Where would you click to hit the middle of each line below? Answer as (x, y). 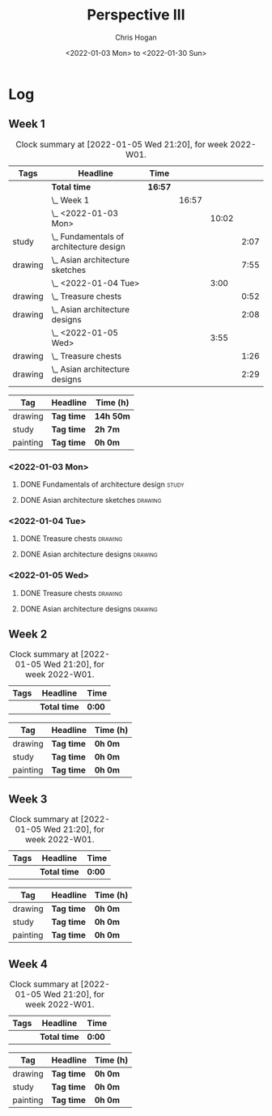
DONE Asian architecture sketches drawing (91, 500)
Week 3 (28, 799)
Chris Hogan (136, 37)
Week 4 (28, 964)
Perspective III (136, 15)
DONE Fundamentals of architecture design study (102, 484)
